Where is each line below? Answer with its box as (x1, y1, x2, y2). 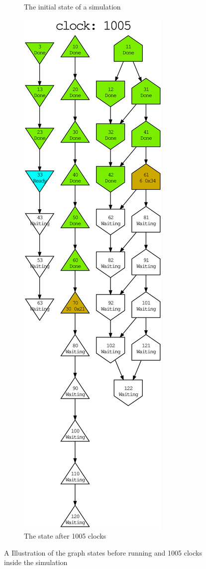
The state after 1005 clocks (24, 531, 106, 541)
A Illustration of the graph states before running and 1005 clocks (4, 547, 202, 558)
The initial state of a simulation (24, 1, 121, 11)
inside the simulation (4, 557, 68, 568)
